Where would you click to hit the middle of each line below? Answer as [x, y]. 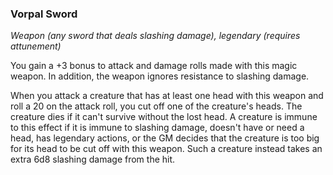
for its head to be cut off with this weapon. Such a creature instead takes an [166, 149]
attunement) [36, 46]
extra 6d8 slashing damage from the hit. [93, 159]
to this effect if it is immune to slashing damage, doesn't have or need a [157, 128]
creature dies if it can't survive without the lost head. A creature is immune [164, 117]
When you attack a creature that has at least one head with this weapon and [167, 96]
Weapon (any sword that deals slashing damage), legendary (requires [155, 36]
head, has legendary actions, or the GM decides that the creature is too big [165, 138]
